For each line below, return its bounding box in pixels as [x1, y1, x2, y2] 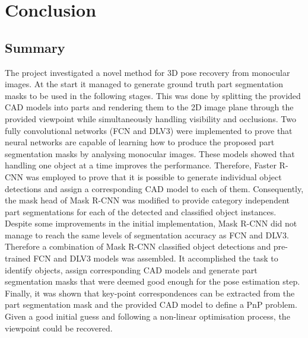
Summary [5, 38, 65, 56]
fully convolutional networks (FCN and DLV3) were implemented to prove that [5, 124, 293, 136]
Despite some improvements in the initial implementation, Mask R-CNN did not [5, 217, 297, 229]
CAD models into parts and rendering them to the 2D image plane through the [5, 101, 294, 113]
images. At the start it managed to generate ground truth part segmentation [5, 78, 284, 90]
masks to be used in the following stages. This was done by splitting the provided [5, 89, 301, 101]
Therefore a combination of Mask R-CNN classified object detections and [5, 240, 271, 253]
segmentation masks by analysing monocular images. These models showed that [5, 147, 295, 160]
